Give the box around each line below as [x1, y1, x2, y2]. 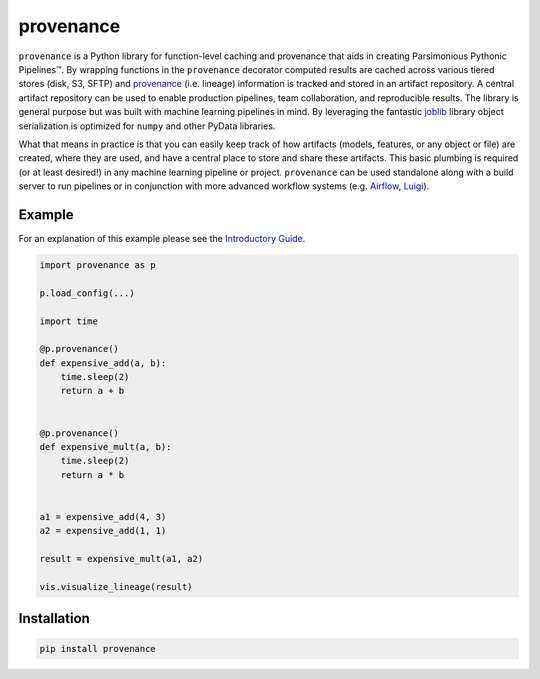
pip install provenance [39, 643, 157, 654]
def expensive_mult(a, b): [39, 441, 172, 453]
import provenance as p [39, 259, 157, 270]
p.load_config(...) [39, 287, 135, 299]
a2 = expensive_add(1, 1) [39, 525, 167, 537]
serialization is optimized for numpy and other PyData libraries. [18, 120, 276, 132]
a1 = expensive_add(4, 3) [39, 511, 167, 522]
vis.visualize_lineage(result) [39, 581, 194, 592]
